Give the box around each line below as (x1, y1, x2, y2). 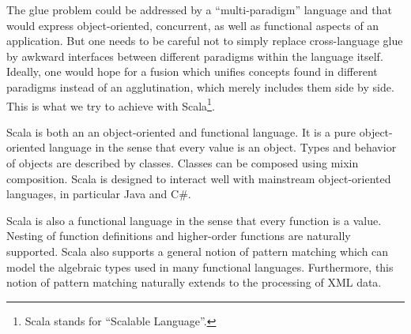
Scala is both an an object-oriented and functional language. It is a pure (6, 123, 356, 140)
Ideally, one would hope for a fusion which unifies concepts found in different (6, 63, 378, 80)
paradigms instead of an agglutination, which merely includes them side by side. (6, 78, 394, 95)
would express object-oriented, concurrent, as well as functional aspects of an (6, 17, 379, 33)
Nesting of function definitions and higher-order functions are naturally (6, 227, 351, 244)
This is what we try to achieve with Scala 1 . (6, 95, 215, 114)
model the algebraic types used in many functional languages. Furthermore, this (6, 258, 394, 275)
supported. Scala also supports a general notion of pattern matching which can (6, 242, 389, 259)
